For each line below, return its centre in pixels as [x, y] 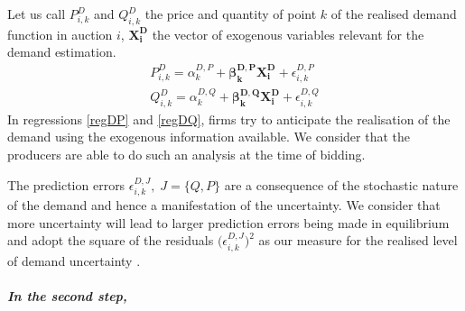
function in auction [60, 34]
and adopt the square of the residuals [111, 240]
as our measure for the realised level [358, 240]
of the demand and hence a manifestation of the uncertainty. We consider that [224, 205]
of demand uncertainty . [74, 260]
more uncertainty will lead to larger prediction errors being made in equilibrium [228, 222]
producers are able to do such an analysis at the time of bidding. [186, 155]
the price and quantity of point [231, 14]
